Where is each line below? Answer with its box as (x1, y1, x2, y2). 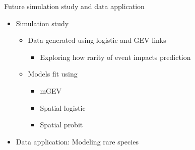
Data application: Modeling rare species (16, 136, 139, 146)
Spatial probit (40, 119, 83, 130)
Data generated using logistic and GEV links (28, 35, 166, 45)
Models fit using (28, 68, 78, 79)
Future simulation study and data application (4, 1, 145, 11)
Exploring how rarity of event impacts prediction (40, 51, 191, 62)
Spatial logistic (40, 102, 86, 113)
